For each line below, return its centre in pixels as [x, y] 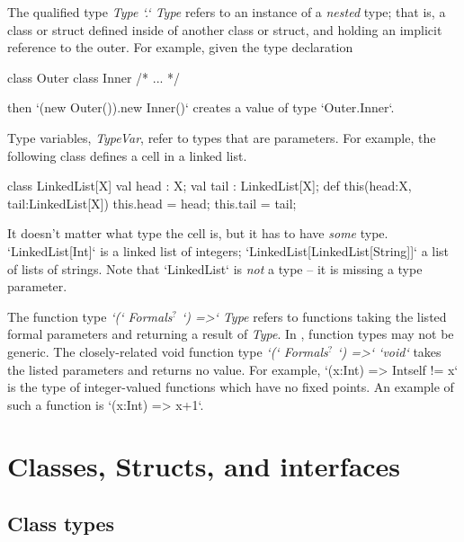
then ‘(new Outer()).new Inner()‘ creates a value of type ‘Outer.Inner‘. [201, 107]
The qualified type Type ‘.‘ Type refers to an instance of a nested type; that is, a [227, 12]
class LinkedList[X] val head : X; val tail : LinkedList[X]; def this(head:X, [210, 186]
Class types [61, 524]
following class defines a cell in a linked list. [127, 155]
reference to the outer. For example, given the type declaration [180, 47]
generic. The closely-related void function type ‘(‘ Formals [168, 351]
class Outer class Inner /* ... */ [94, 77]
